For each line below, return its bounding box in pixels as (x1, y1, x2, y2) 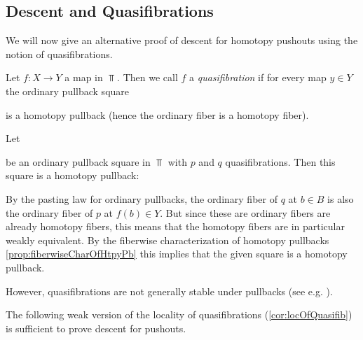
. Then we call (117, 70, 178, 85)
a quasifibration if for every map (189, 70, 327, 85)
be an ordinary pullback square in (6, 154, 151, 169)
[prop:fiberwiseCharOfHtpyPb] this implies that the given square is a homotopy (6, 246, 348, 261)
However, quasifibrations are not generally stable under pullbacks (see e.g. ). (6, 283, 333, 298)
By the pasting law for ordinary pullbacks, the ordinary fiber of (6, 191, 278, 206)
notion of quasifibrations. (6, 46, 113, 61)
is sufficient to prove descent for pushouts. (6, 320, 186, 335)
